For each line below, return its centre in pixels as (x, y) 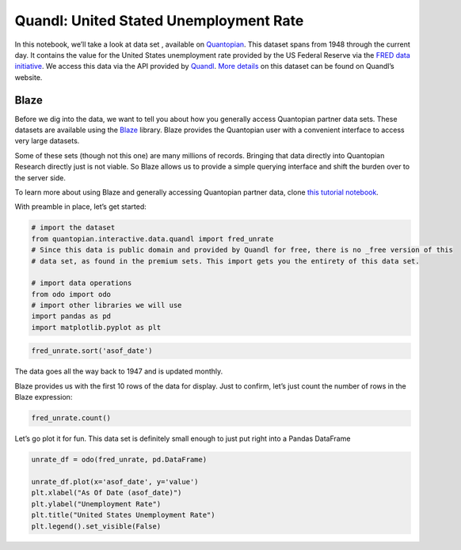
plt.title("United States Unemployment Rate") (123, 515)
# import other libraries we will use (107, 305)
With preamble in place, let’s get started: (80, 207)
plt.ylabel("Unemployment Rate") (96, 504)
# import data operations (82, 283)
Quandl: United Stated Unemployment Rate (159, 21)
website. (29, 77)
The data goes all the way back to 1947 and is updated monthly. (119, 371)
